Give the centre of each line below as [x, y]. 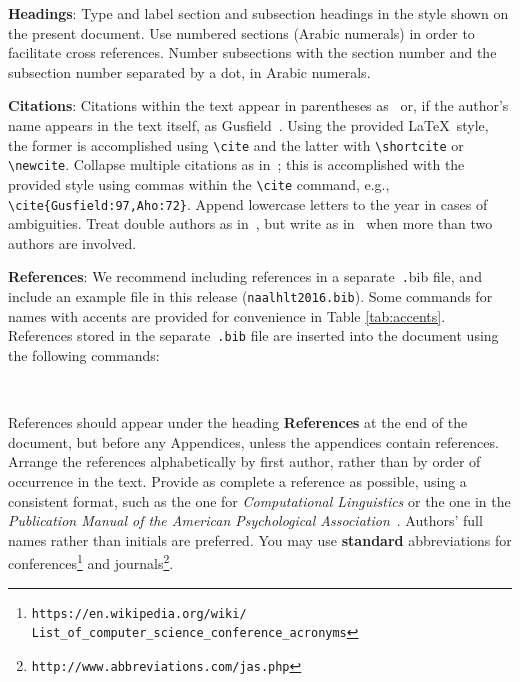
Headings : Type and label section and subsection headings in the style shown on [258, 13]
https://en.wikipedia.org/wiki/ [139, 613]
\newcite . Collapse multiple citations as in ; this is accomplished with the [236, 164]
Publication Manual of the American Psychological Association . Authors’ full [245, 520]
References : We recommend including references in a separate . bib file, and [245, 276]
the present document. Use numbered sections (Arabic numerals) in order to [241, 32]
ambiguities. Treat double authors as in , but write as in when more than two [250, 223]
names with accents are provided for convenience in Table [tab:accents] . [227, 315]
